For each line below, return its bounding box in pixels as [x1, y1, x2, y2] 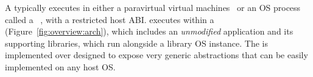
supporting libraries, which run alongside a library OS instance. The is [5, 36, 268, 49]
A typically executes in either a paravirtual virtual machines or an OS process [5, 1, 301, 13]
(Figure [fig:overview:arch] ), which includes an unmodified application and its [5, 25, 294, 38]
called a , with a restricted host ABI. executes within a [5, 13, 214, 25]
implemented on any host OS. [5, 60, 116, 73]
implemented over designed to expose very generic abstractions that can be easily [5, 49, 308, 61]
